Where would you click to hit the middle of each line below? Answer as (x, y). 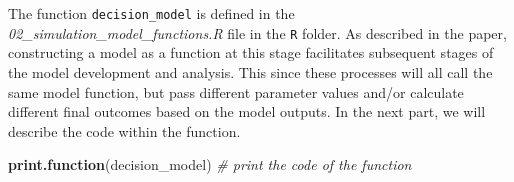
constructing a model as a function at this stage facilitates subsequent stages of (251, 52)
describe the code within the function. (124, 130)
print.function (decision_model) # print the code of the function (210, 164)
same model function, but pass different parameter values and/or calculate (236, 91)
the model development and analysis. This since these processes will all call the (250, 71)
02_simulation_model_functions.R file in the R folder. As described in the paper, (257, 32)
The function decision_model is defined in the (151, 13)
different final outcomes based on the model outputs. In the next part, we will (247, 111)
